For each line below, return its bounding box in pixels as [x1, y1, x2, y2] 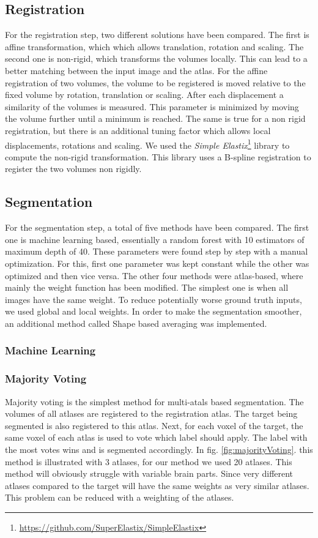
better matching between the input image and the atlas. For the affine [5, 64, 268, 77]
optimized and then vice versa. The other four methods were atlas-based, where [5, 269, 303, 282]
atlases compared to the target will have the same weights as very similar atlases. [5, 479, 309, 491]
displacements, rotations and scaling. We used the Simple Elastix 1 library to [5, 136, 290, 151]
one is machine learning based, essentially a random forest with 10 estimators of [5, 233, 305, 245]
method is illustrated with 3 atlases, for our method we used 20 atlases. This [5, 455, 292, 468]
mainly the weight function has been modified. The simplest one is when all [5, 281, 289, 294]
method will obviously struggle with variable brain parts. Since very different [5, 467, 294, 480]
